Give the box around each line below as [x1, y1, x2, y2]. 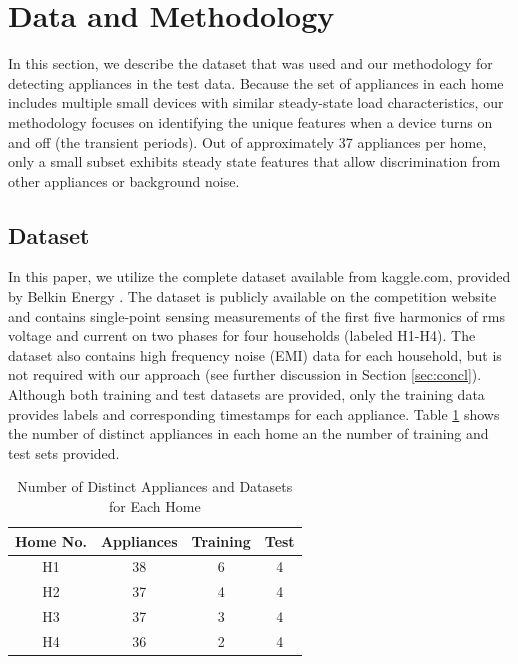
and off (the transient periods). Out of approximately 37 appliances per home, [8, 131, 487, 152]
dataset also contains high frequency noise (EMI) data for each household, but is [8, 344, 502, 365]
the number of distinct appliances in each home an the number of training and [8, 423, 489, 444]
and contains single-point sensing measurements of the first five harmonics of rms [8, 305, 506, 326]
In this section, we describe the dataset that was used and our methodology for [8, 53, 493, 74]
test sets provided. [8, 442, 120, 463]
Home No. [15, 530, 87, 551]
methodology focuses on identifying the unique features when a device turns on [8, 111, 493, 132]
